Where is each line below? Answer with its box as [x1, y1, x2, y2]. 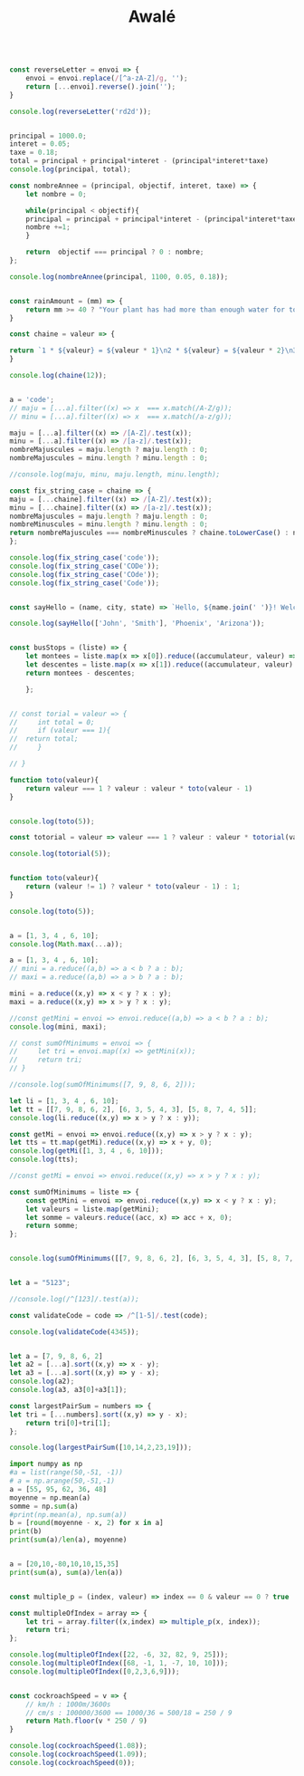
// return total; [9, 734, 79, 744]
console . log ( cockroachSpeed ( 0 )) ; [9, 1758, 136, 1767]
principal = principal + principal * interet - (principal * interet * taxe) [25, 215, 301, 224]
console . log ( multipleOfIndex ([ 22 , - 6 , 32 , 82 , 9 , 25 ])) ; [9, 1650, 229, 1659]
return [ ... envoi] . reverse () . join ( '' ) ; [25, 82, 176, 91]
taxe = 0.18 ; [9, 148, 59, 158]
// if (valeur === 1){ [9, 726, 111, 735]
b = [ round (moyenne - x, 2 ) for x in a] [9, 1519, 165, 1528]
